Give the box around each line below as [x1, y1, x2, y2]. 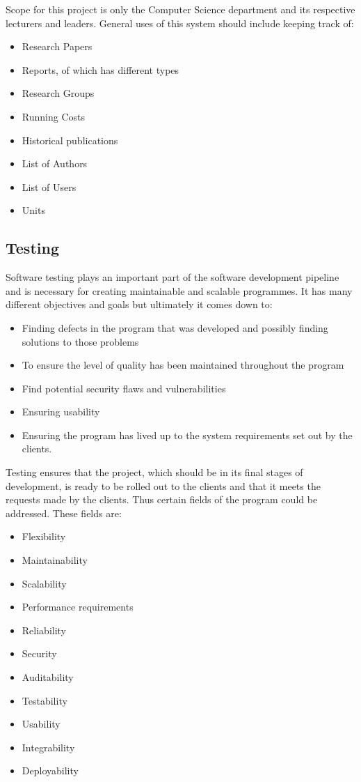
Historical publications [22, 132, 118, 147]
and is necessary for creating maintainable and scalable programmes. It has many [6, 283, 353, 298]
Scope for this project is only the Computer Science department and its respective [6, 2, 355, 16]
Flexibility [22, 529, 66, 544]
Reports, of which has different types [22, 62, 179, 77]
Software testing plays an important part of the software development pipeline [6, 270, 339, 284]
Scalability [22, 576, 67, 590]
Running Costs [22, 109, 85, 123]
